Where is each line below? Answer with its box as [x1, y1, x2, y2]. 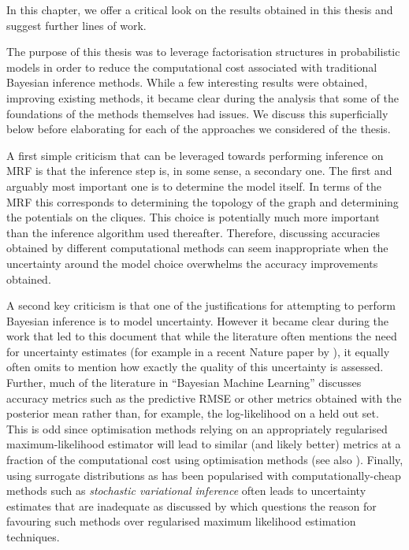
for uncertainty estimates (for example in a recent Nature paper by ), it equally [6, 343, 390, 359]
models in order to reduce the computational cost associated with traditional [6, 58, 377, 75]
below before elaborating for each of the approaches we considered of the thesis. [6, 121, 391, 137]
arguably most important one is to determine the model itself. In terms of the [6, 177, 382, 194]
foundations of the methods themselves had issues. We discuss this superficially [6, 105, 389, 121]
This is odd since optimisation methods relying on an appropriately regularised [6, 420, 388, 437]
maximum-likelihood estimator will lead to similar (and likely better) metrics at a [6, 436, 401, 452]
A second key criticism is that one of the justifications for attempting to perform [6, 297, 396, 314]
